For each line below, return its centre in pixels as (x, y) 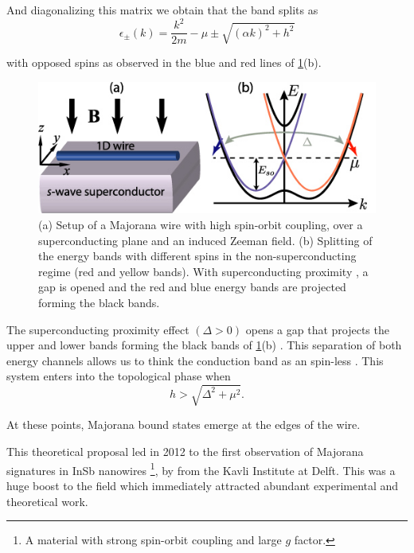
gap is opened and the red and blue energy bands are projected (192, 287)
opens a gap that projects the (317, 329)
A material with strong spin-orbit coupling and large (153, 540)
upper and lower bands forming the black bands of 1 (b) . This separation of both (204, 345)
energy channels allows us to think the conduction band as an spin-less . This (195, 360)
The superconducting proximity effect (98, 329)
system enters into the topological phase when (119, 376)
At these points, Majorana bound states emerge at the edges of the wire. (184, 424)
